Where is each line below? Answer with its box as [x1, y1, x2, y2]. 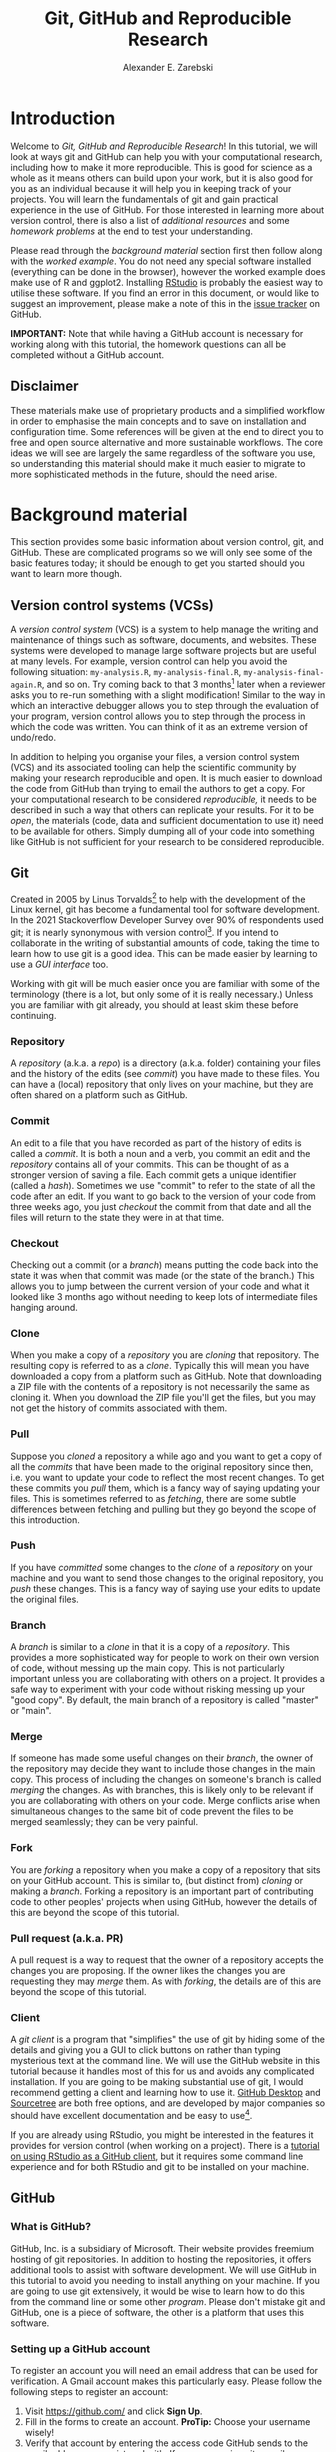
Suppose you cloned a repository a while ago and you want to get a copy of [10, 1450, 323, 1462]
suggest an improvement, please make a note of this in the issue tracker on [10, 297, 320, 309]
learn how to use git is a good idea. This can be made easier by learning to [10, 948, 318, 960]
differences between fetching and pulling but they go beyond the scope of [10, 1503, 317, 1515]
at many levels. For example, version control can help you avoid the [10, 655, 288, 667]
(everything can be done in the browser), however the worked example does [10, 265, 326, 277]
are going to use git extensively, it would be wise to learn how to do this [10, 2285, 305, 2297]
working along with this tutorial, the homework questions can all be [10, 338, 287, 350]
